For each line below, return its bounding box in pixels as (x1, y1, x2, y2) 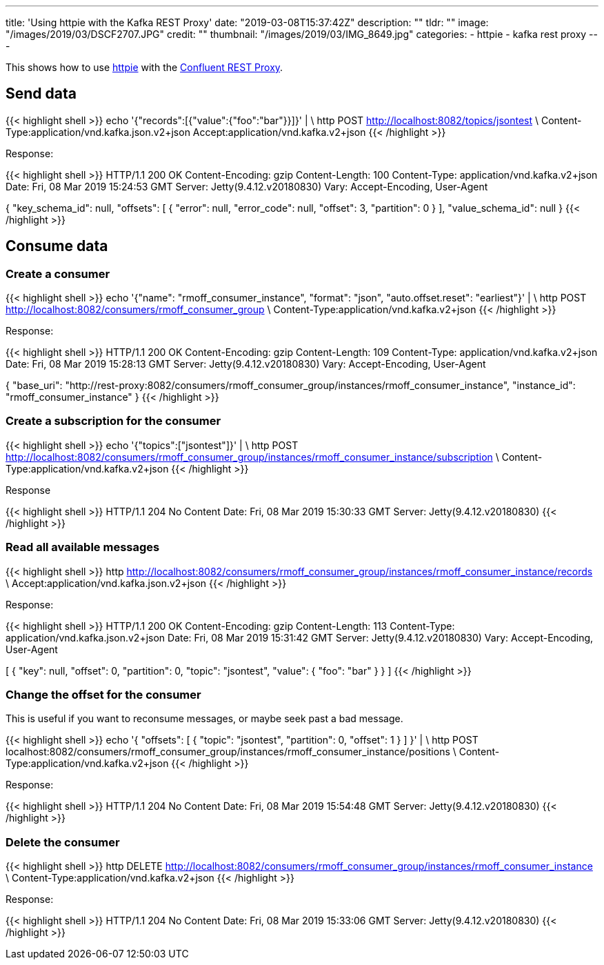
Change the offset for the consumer (6, 687, 201, 702)
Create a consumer (6, 266, 110, 281)
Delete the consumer (6, 835, 120, 849)
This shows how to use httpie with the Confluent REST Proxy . (6, 61, 283, 73)
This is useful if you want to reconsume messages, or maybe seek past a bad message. (6, 713, 403, 725)
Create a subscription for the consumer (6, 414, 221, 428)
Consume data (6, 237, 108, 255)
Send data (6, 85, 77, 103)
